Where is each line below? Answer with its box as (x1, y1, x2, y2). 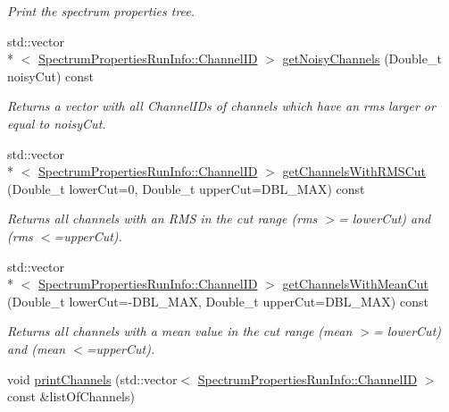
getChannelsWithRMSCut (282, 162, 426, 181)
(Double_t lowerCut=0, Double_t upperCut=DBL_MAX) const (7, 179, 365, 198)
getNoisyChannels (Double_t (282, 49, 442, 68)
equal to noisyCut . (7, 114, 106, 132)
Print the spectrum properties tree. (7, 2, 195, 20)
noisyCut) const (7, 66, 94, 85)
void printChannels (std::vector (7, 369, 178, 388)
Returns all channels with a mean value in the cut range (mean (7, 322, 353, 341)
